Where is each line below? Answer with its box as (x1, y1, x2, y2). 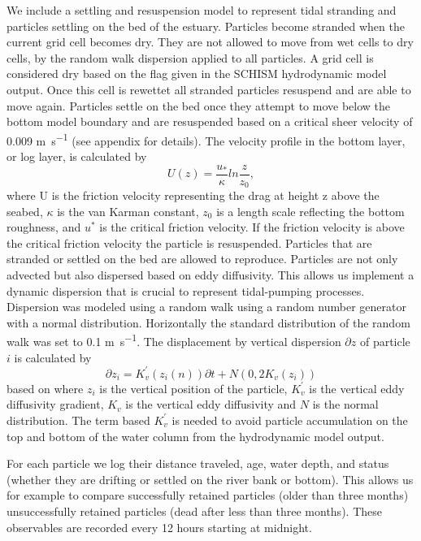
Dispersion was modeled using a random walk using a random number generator (7, 298, 406, 315)
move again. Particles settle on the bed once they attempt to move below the (7, 97, 391, 114)
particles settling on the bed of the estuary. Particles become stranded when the (7, 17, 405, 34)
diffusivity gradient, (7, 396, 104, 413)
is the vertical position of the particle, (99, 379, 288, 396)
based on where (7, 379, 84, 396)
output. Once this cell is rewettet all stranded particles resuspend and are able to (7, 80, 411, 97)
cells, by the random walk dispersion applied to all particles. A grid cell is (7, 49, 374, 66)
